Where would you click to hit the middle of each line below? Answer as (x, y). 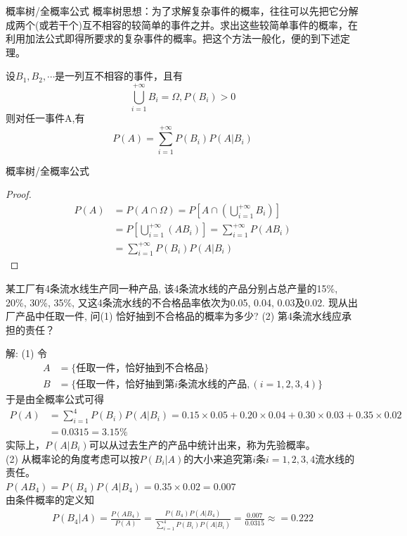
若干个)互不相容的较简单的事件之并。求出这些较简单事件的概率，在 (203, 24)
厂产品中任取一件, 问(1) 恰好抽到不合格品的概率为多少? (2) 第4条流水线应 (174, 316)
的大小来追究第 (218, 458)
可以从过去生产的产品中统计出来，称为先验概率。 (202, 444)
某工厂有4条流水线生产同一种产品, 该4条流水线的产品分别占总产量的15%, (172, 288)
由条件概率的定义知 (50, 500)
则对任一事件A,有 (45, 118)
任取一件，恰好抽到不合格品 (140, 368)
